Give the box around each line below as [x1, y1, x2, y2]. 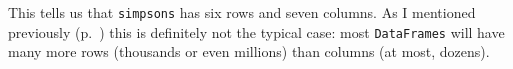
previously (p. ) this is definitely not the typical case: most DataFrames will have [8, 21, 505, 42]
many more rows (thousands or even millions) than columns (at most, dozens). [8, 41, 490, 62]
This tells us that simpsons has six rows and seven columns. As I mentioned [8, 2, 476, 22]
